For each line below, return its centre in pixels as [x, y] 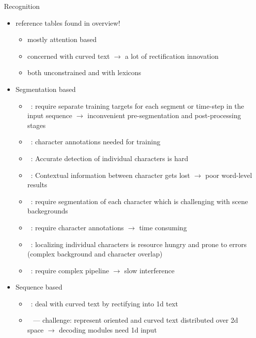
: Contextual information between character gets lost [110, 175]
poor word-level [229, 175]
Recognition [22, 6]
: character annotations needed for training [95, 142]
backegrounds [48, 211]
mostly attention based [62, 39]
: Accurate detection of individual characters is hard [110, 158]
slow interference [149, 270]
